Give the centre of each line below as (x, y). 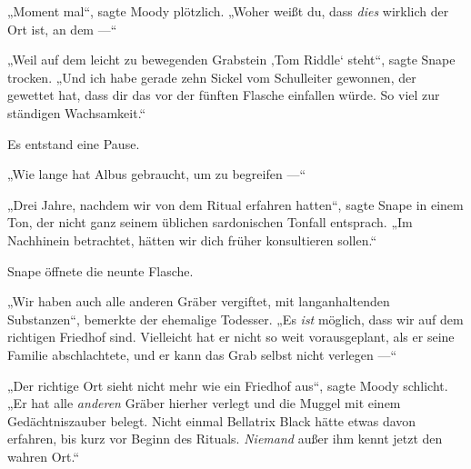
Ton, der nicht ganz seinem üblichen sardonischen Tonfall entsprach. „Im (210, 222)
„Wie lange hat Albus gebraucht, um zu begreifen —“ (156, 174)
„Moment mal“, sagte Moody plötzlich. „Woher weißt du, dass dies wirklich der (228, 11)
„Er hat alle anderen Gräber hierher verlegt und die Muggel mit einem (204, 403)
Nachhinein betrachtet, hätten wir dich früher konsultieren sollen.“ (192, 239)
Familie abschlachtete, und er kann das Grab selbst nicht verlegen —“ (202, 354)
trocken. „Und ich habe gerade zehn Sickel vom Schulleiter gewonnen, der (212, 77)
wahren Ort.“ (44, 456)
